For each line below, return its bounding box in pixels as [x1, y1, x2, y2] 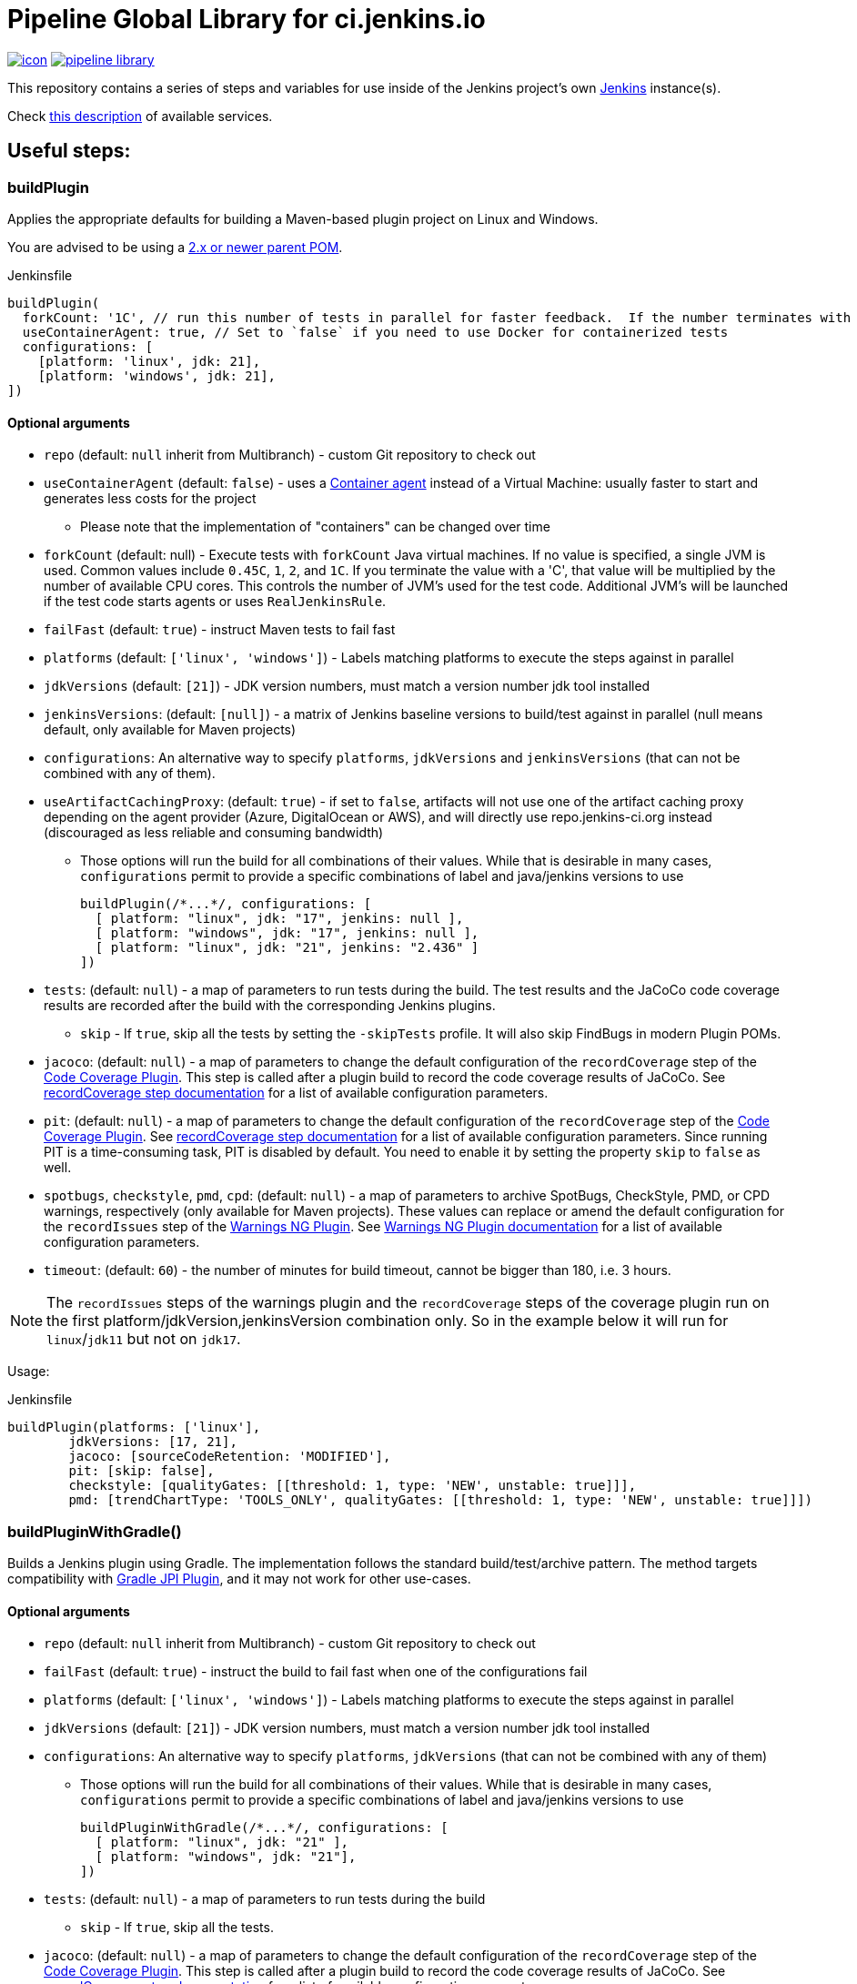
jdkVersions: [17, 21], [68, 1434, 237, 1450]
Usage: [7, 1363, 50, 1380]
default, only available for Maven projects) [44, 722, 297, 738]
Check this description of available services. [7, 107, 273, 124]
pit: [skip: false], [68, 1463, 215, 1479]
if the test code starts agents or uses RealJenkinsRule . [44, 593, 387, 610]
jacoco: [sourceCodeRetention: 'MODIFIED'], [68, 1449, 391, 1464]
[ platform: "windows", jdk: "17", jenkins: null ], [95, 926, 479, 941]
